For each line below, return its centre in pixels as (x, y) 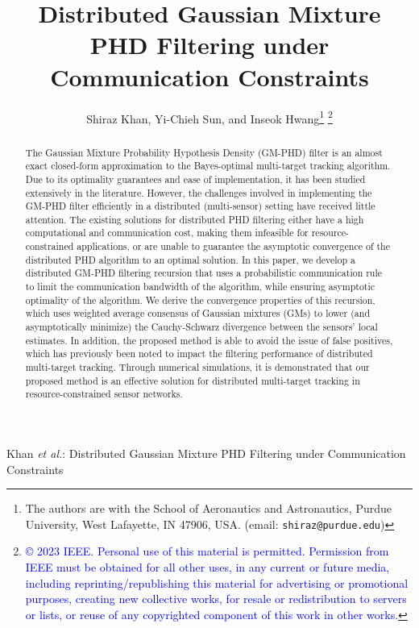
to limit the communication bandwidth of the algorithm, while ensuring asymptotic (200, 287)
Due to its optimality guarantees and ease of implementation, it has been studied (195, 179)
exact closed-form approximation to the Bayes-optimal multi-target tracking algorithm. (208, 166)
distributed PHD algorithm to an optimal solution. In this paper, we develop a (191, 259)
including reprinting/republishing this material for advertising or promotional (217, 582)
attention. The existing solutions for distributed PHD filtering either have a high (195, 219)
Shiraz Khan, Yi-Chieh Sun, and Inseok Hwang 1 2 (209, 117)
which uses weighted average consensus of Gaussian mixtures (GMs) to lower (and (198, 313)
